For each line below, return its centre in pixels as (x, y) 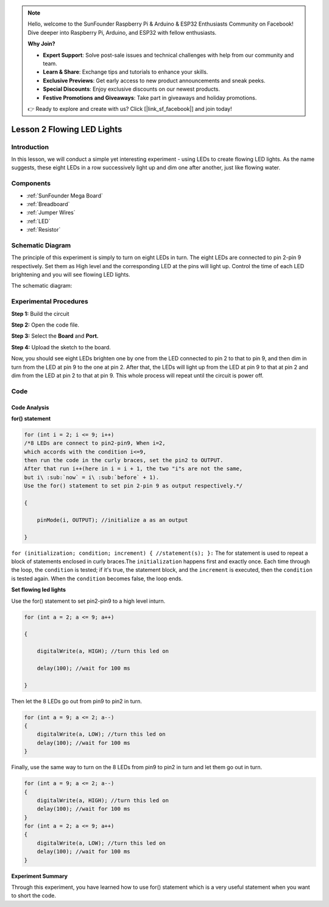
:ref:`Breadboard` (48, 204)
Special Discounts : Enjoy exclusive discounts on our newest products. (132, 89)
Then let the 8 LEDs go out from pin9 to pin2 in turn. (77, 701)
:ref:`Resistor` (44, 230)
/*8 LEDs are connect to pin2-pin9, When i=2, (95, 443)
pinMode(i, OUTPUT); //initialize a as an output (112, 520)
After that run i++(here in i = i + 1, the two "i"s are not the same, (133, 469)
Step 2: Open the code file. (45, 325)
